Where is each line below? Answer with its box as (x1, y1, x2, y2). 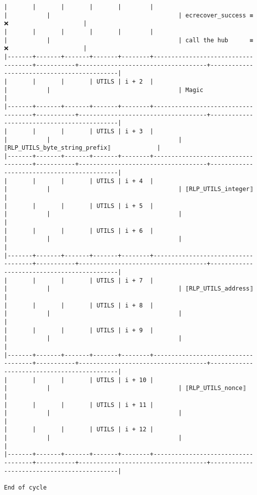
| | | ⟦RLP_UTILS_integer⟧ (4, 186, 254, 193)
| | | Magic (4, 86, 203, 94)
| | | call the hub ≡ (4, 36, 254, 44)
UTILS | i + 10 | (96, 376, 154, 384)
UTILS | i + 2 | (96, 78, 154, 85)
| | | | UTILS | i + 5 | (4, 202, 154, 209)
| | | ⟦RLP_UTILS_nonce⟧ (4, 385, 246, 392)
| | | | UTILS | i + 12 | (4, 426, 154, 433)
